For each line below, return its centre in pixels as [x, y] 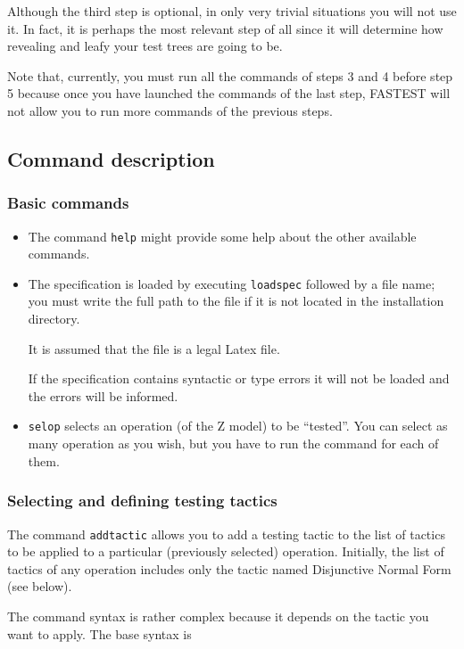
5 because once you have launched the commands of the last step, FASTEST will [229, 93]
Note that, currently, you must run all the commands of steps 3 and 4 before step [230, 75]
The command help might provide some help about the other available [222, 236]
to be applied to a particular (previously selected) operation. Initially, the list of [226, 551]
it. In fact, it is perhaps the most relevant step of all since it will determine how [225, 28]
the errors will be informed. [103, 395]
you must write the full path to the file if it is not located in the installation [236, 301]
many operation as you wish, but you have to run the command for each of [233, 444]
